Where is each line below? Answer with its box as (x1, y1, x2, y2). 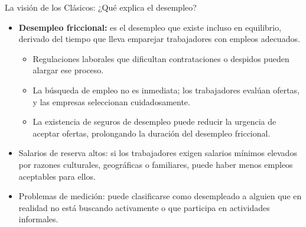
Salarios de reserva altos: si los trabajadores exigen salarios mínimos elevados (18, 147, 297, 159)
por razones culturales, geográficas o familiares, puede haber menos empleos (18, 158, 293, 170)
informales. (18, 213, 58, 225)
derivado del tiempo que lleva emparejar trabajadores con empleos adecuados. (18, 33, 300, 45)
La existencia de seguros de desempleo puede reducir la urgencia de (32, 115, 276, 128)
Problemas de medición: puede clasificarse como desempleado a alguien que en (18, 190, 302, 202)
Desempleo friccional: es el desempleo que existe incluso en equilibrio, (18, 21, 282, 33)
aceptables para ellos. (18, 170, 96, 182)
